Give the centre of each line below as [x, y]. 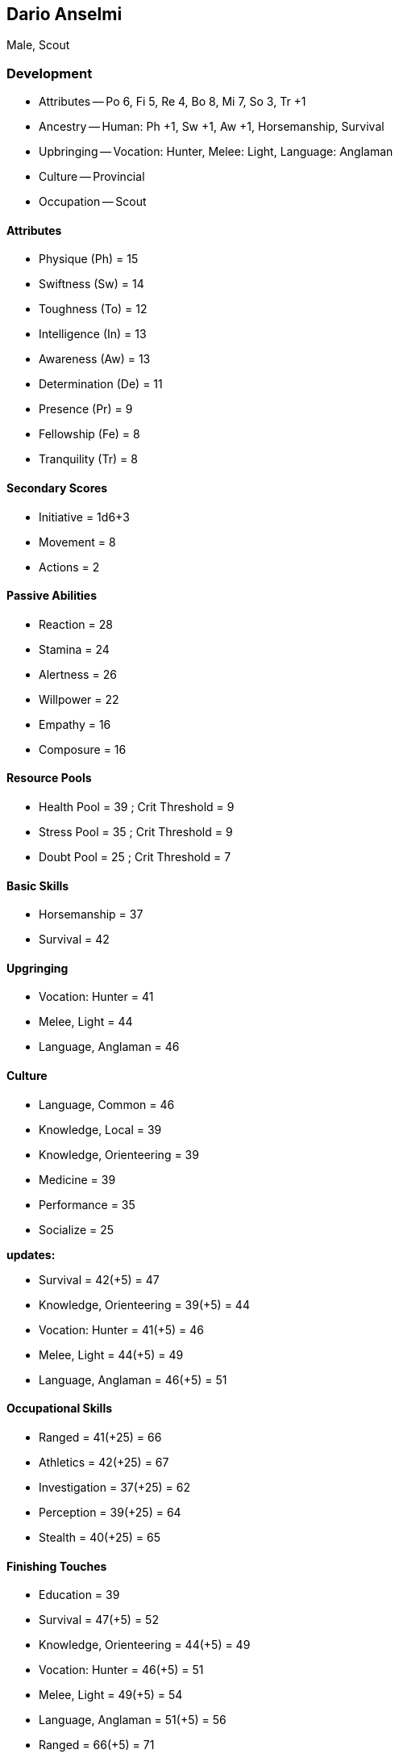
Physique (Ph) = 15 [89, 259]
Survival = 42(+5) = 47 [99, 1279]
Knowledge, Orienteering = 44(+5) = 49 [145, 1645]
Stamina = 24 [74, 649]
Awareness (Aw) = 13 [95, 359]
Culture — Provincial [92, 177]
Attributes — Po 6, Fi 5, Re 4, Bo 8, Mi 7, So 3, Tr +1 [172, 102]
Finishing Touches [57, 1566]
